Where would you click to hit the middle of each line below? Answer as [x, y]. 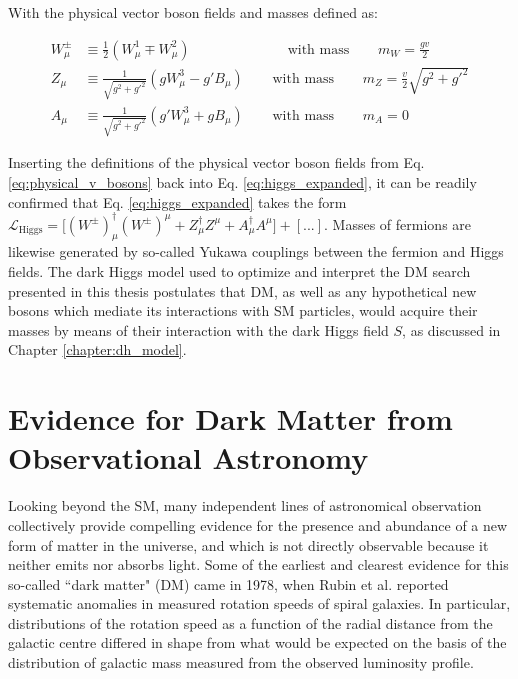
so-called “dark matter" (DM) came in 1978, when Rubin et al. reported [228, 583]
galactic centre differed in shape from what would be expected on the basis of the [257, 642]
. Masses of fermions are [398, 223]
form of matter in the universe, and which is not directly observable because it [248, 544]
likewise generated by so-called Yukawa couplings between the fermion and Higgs [256, 251]
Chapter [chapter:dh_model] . [97, 349]
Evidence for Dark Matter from [230, 418]
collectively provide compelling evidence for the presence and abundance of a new [258, 524]
